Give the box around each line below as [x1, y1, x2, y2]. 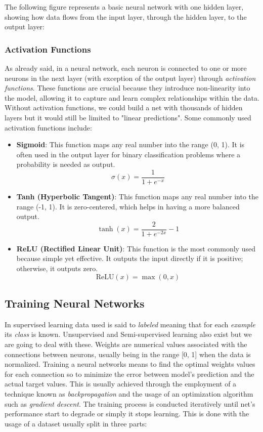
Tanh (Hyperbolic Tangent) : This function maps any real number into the [16, 191, 258, 201]
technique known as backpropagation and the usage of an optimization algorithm [5, 388, 253, 399]
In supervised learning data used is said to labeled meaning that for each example [5, 319, 255, 329]
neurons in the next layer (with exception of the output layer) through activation [5, 72, 256, 83]
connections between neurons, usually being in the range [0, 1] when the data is [5, 349, 251, 359]
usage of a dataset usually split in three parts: [5, 418, 147, 428]
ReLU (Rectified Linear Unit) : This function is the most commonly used [16, 243, 255, 253]
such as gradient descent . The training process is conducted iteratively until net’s [5, 398, 255, 409]
